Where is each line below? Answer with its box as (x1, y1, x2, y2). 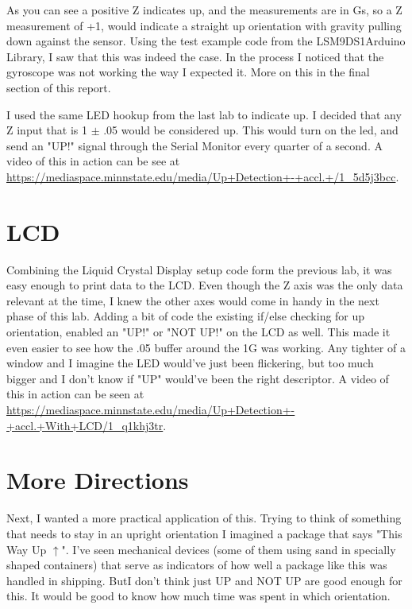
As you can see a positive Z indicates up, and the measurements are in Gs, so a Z (6, 2, 402, 17)
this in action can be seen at (6, 386, 144, 402)
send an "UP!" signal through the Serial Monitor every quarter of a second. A (6, 137, 383, 153)
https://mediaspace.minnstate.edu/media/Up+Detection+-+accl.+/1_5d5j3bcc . (6, 168, 399, 184)
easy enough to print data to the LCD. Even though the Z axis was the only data (6, 277, 403, 293)
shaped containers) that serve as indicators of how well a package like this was (6, 557, 387, 573)
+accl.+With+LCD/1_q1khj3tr (6, 417, 164, 433)
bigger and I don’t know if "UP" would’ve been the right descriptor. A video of (6, 370, 389, 386)
